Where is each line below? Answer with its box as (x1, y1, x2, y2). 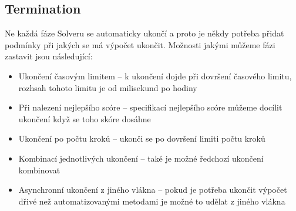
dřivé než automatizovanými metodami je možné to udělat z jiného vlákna (18, 195, 285, 207)
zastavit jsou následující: (5, 50, 93, 62)
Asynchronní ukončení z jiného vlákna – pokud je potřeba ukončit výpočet (18, 183, 287, 196)
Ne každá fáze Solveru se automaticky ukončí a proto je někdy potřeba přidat (5, 27, 284, 39)
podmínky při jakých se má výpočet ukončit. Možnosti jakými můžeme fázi (5, 38, 275, 51)
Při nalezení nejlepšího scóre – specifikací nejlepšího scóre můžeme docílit (18, 101, 282, 113)
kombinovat (18, 163, 60, 176)
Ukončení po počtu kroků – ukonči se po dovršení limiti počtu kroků (18, 132, 265, 145)
